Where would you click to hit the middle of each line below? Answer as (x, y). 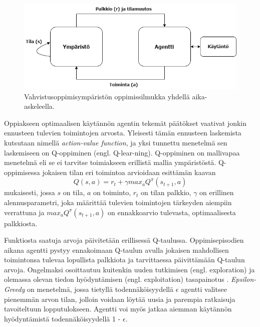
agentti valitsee (204, 289)
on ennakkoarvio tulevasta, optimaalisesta (172, 212)
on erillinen (217, 192)
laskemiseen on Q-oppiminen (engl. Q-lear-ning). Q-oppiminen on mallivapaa (122, 152)
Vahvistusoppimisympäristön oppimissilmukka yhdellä (107, 96)
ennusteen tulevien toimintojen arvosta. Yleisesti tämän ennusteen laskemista (123, 133)
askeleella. (39, 106)
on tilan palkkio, (166, 192)
